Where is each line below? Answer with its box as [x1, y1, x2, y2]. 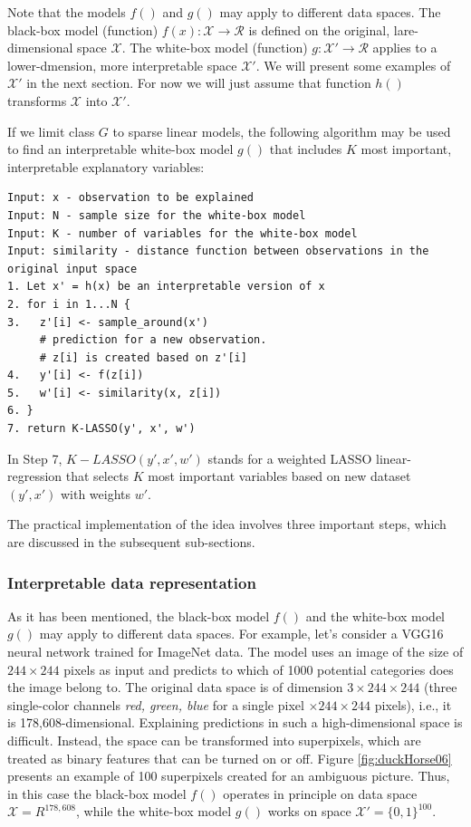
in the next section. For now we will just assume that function [26, 73, 371, 92]
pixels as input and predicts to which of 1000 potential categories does [63, 659, 454, 678]
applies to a [372, 38, 437, 57]
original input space [7, 262, 138, 275]
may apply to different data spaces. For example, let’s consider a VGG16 [39, 624, 444, 643]
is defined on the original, [248, 20, 390, 39]
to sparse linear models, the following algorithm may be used [112, 121, 451, 140]
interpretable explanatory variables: [7, 157, 205, 176]
